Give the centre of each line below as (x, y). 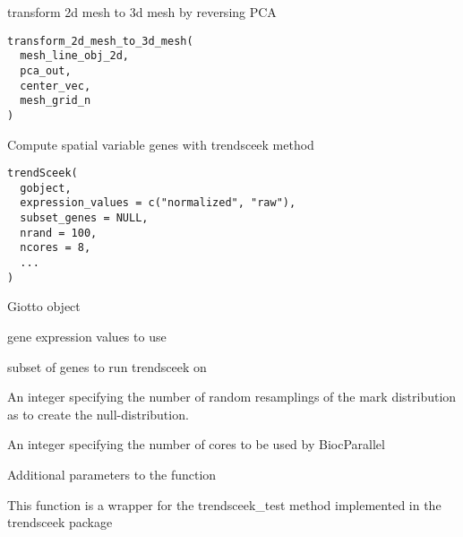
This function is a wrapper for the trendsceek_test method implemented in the (224, 504)
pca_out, (46, 70)
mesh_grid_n (56, 101)
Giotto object (44, 306)
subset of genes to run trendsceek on (107, 366)
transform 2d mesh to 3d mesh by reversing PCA (142, 12)
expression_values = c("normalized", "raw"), (158, 203)
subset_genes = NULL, (84, 218)
